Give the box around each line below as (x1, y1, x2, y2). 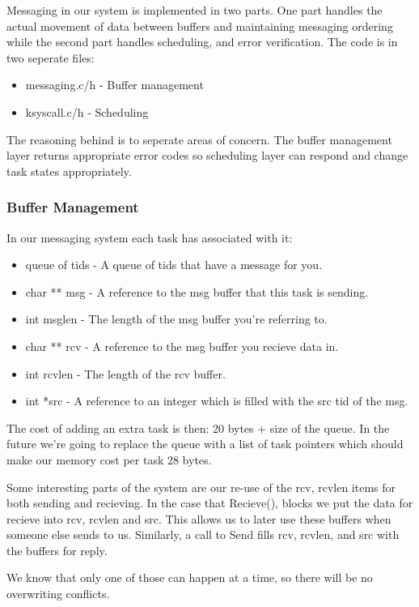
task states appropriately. (6, 162, 132, 179)
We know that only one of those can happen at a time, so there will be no (6, 569, 373, 586)
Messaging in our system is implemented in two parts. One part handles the (6, 2, 383, 18)
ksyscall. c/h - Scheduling (25, 103, 149, 120)
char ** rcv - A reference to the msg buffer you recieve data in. (25, 337, 339, 354)
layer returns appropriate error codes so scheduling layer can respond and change (6, 147, 408, 164)
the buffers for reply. (6, 541, 108, 558)
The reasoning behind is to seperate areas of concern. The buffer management (6, 130, 392, 147)
